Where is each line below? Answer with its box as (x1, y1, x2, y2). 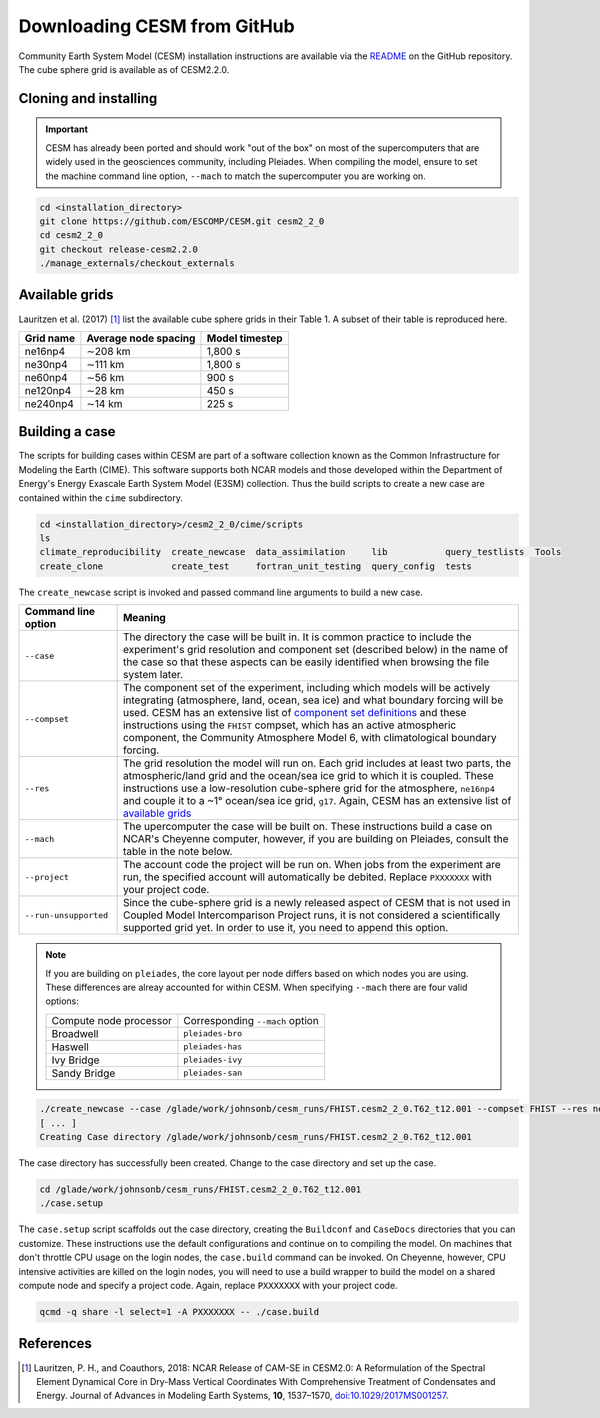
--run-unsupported (24, 910, 109, 920)
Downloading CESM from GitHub (18, 15, 295, 37)
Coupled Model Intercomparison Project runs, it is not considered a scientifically (122, 908, 501, 922)
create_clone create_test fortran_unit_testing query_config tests (39, 560, 472, 572)
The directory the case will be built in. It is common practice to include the (122, 630, 472, 644)
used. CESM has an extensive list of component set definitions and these (122, 706, 467, 720)
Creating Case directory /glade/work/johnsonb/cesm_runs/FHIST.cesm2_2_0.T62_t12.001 (39, 1131, 472, 1143)
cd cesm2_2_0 (39, 230, 104, 241)
